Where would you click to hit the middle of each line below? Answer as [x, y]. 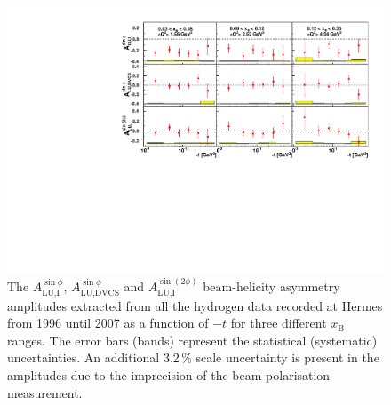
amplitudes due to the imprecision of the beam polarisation [169, 374]
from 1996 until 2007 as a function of [108, 323]
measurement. [45, 392]
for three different [279, 323]
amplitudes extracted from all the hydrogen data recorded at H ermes [195, 305]
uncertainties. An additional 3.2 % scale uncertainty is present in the [193, 357]
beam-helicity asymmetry [271, 286]
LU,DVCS [100, 293]
